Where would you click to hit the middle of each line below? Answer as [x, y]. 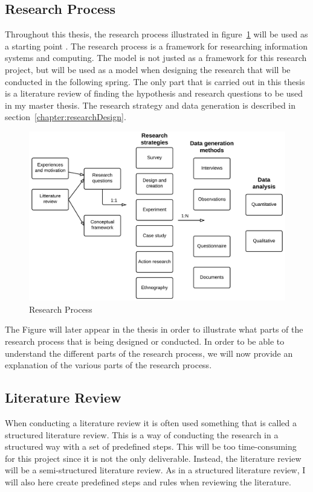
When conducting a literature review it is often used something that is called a [151, 423]
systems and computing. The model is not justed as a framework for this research [156, 58]
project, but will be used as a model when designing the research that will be [148, 69]
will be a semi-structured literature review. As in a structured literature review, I [155, 470]
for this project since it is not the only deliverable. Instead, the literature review [153, 458]
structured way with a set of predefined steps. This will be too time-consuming [151, 446]
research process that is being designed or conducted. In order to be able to [145, 341]
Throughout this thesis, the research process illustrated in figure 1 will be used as [156, 34]
